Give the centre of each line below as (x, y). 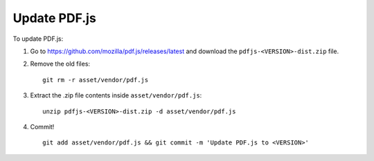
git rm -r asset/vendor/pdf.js (96, 80)
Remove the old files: (60, 64)
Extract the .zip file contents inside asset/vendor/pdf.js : (116, 95)
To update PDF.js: (38, 39)
